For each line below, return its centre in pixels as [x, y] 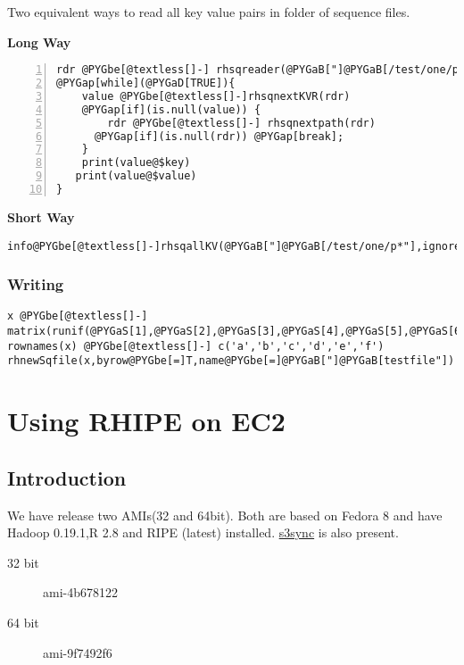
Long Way [39, 42]
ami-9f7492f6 [78, 652]
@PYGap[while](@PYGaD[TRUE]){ [146, 83]
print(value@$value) [136, 176]
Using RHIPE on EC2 [146, 421]
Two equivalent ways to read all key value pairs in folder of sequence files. [209, 12]
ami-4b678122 [80, 592]
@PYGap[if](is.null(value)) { [171, 109]
